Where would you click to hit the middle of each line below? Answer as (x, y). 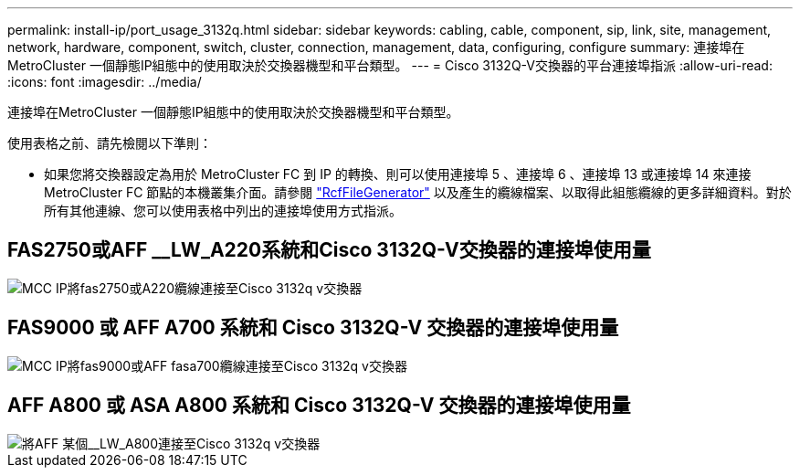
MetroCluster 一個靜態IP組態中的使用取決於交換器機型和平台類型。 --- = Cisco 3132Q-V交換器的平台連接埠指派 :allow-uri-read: (390, 65)
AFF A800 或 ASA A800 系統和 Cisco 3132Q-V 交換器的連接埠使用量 (319, 406)
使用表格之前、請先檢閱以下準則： (110, 143)
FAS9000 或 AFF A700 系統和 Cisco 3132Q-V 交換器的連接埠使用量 (313, 328)
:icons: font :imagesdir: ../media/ (105, 82)
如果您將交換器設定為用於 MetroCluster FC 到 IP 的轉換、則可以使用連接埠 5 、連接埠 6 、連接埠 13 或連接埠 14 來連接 (398, 174)
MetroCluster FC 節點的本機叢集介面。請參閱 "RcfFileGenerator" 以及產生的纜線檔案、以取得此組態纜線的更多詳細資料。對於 (418, 192)
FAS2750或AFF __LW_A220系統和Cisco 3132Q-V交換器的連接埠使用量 (329, 250)
